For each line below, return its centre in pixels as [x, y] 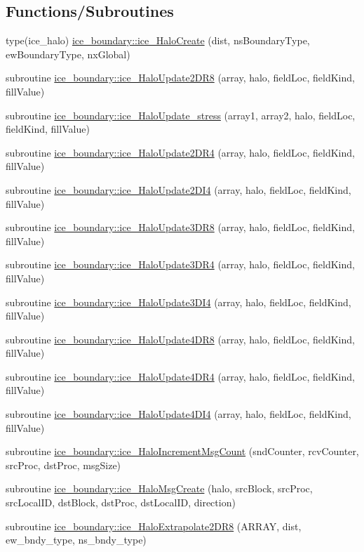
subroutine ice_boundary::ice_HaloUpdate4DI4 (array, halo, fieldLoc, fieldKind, [178, 414]
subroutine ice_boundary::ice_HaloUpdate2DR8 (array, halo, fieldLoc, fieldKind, [180, 78]
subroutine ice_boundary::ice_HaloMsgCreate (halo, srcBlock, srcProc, [159, 488]
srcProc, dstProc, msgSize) [63, 465]
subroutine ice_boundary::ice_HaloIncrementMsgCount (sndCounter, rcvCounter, [182, 451]
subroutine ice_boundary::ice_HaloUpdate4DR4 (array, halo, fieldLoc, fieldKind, [180, 376]
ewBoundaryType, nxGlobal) [68, 54]
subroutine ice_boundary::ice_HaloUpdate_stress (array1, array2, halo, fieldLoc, [181, 115]
